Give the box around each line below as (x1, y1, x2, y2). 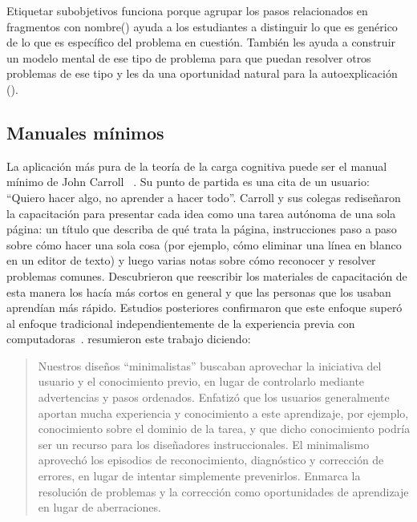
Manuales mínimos (6, 119, 164, 144)
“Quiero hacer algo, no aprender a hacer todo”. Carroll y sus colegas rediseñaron (6, 188, 401, 205)
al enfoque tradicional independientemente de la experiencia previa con (6, 314, 355, 331)
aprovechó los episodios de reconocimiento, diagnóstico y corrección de (38, 451, 384, 468)
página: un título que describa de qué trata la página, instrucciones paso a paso (6, 221, 397, 237)
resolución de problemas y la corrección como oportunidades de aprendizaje (38, 483, 409, 500)
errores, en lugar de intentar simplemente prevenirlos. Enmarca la (38, 467, 361, 484)
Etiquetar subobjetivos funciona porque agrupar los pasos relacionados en (6, 2, 368, 18)
